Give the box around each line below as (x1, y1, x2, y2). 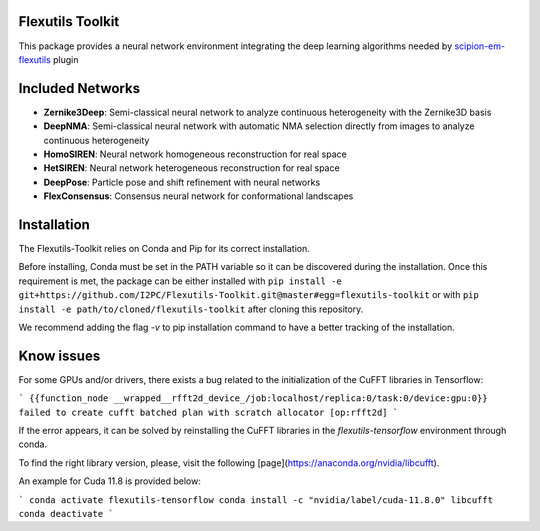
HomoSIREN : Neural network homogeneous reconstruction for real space (43, 148, 347, 160)
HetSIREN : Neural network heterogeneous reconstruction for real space (43, 162, 340, 174)
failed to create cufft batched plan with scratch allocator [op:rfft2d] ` (18, 406, 399, 418)
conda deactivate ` (18, 508, 114, 520)
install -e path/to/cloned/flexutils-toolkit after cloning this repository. (18, 303, 364, 315)
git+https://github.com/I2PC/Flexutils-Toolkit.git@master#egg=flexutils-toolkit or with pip (18, 289, 479, 301)
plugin (53, 53, 79, 65)
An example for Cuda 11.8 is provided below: (18, 475, 202, 487)
